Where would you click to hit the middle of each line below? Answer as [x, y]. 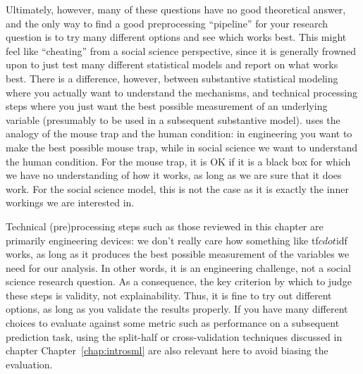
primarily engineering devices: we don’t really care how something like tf [162, 240]
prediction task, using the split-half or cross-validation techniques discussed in [174, 336]
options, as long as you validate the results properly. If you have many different [177, 309]
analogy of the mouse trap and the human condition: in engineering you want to [179, 133]
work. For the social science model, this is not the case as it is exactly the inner [177, 188]
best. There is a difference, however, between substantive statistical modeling [172, 78]
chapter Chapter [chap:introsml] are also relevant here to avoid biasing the [167, 350]
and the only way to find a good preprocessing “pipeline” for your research [167, 23]
